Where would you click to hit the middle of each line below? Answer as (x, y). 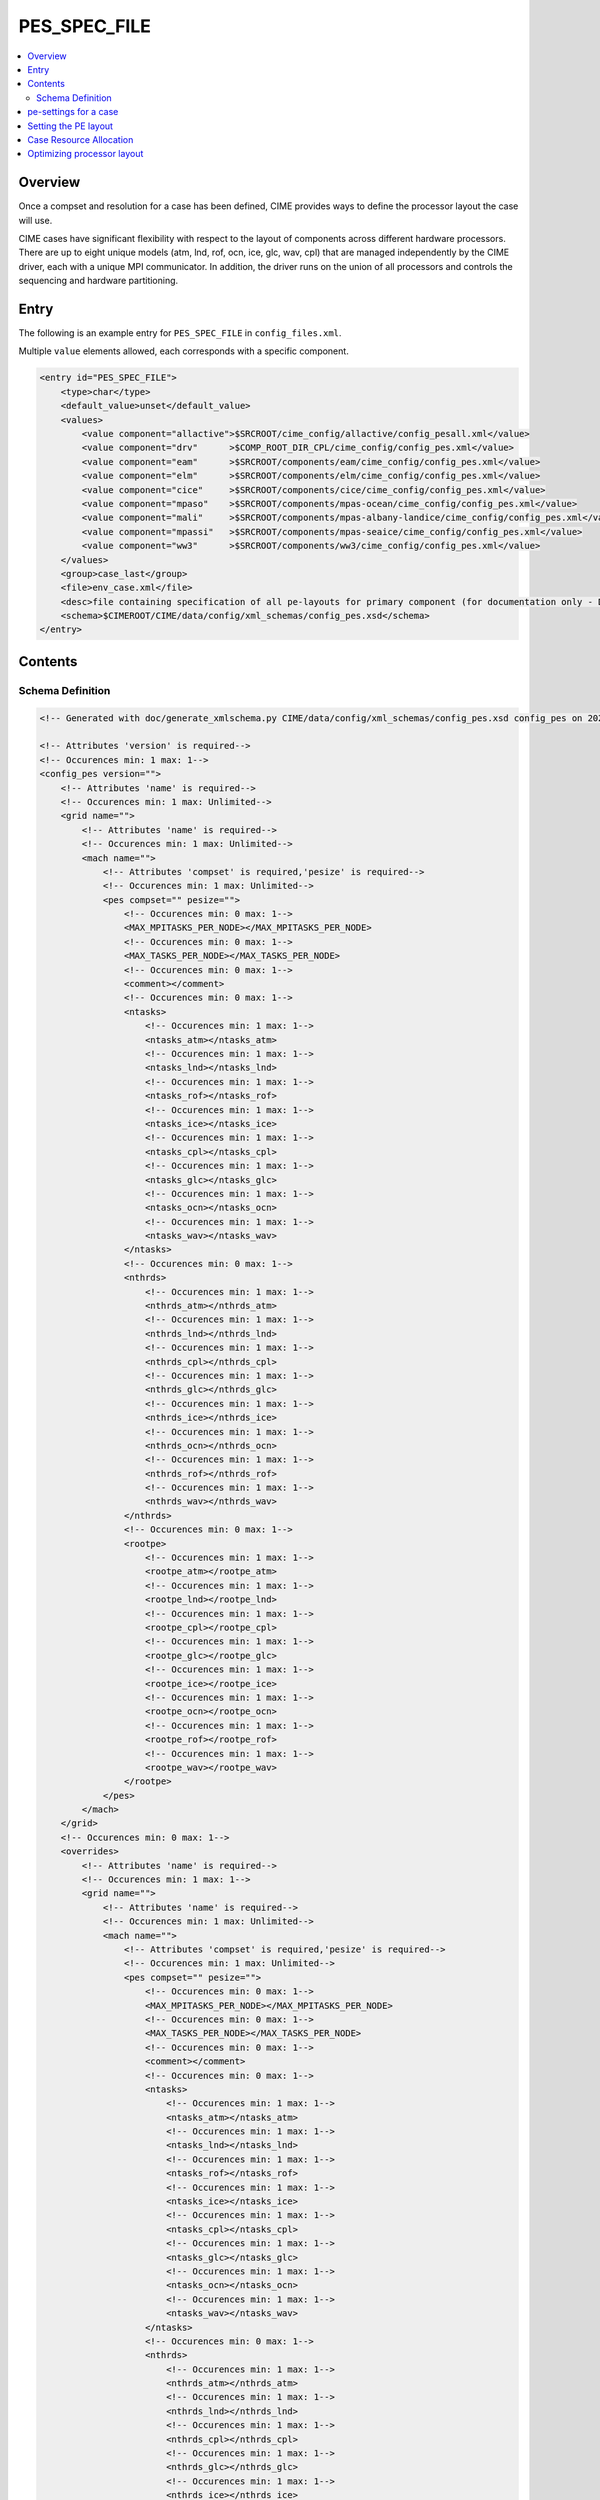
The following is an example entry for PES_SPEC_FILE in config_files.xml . (180, 333)
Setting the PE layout (70, 126)
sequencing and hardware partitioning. (98, 281)
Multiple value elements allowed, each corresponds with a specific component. (183, 351)
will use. (35, 220)
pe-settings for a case (73, 112)
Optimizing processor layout (85, 154)
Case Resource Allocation (80, 139)
